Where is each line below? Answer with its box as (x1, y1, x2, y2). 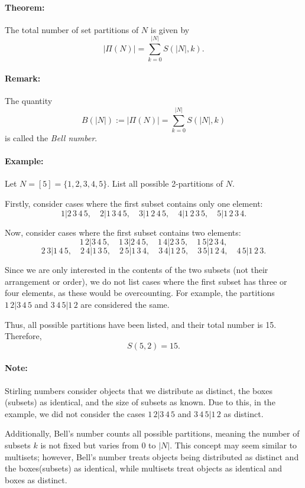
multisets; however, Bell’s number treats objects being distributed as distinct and (5, 450, 299, 463)
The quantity (5, 95, 53, 107)
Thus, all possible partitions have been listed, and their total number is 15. (5, 318, 277, 330)
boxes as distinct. (5, 473, 67, 486)
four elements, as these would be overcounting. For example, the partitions (5, 287, 275, 299)
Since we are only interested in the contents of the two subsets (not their (5, 263, 268, 276)
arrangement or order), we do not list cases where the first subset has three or (5, 275, 287, 287)
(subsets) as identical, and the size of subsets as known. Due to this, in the (5, 396, 275, 408)
